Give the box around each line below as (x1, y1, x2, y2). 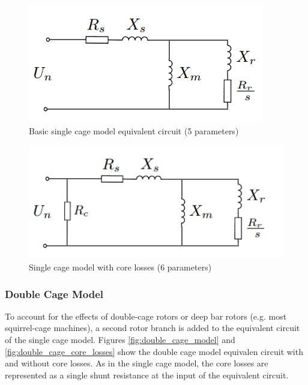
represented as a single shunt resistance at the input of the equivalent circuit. (5, 368, 289, 381)
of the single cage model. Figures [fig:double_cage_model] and (5, 333, 235, 346)
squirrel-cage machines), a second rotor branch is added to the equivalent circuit (5, 321, 300, 334)
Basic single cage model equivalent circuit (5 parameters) (29, 124, 239, 137)
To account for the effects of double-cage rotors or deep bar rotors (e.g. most (5, 309, 287, 322)
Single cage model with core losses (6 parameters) (29, 261, 212, 273)
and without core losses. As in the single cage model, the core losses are (5, 357, 268, 369)
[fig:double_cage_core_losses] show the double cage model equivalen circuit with (5, 345, 303, 357)
